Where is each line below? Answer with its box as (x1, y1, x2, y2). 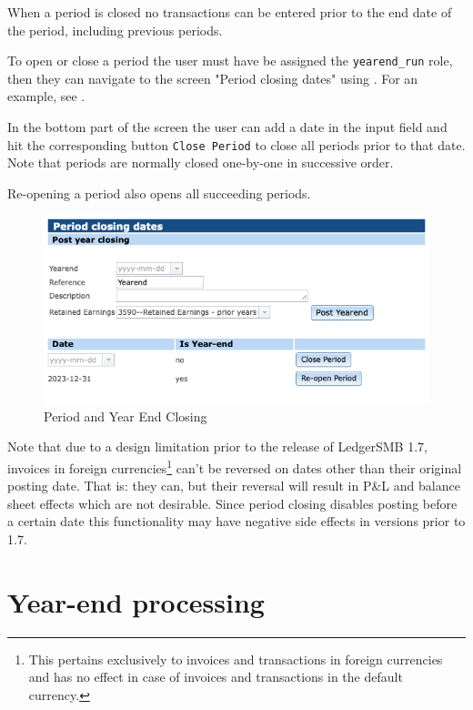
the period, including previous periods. (7, 20, 223, 39)
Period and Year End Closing (44, 406, 207, 425)
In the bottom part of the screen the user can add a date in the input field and (7, 117, 448, 137)
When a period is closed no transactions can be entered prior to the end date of (7, 3, 452, 21)
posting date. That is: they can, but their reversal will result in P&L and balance (7, 476, 460, 495)
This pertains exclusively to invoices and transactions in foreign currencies (28, 649, 443, 668)
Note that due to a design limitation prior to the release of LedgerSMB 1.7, (7, 437, 428, 456)
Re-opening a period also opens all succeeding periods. (7, 183, 311, 202)
